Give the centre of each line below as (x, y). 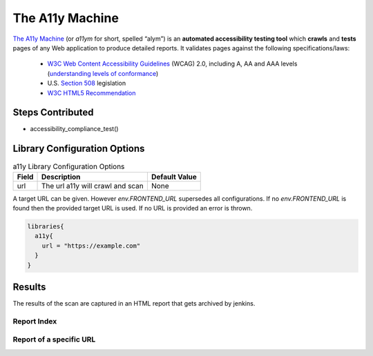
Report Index (35, 321)
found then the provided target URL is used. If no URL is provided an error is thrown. (133, 208)
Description (61, 177)
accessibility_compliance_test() (74, 129)
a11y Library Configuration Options (69, 166)
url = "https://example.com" (91, 246)
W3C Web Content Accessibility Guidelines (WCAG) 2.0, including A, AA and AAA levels (172, 64)
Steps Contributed (53, 113)
